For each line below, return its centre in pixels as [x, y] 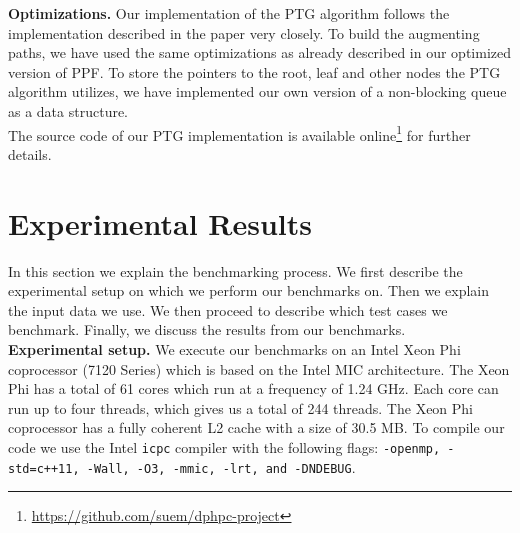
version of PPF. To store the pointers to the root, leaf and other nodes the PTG [254, 71]
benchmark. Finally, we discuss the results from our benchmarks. [207, 329]
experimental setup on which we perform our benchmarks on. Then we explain [249, 290]
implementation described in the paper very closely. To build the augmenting [244, 32]
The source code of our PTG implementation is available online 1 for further [239, 133]
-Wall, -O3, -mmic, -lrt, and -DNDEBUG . [221, 466]
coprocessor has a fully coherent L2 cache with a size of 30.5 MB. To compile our [256, 427]
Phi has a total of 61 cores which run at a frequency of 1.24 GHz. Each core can [253, 388]
